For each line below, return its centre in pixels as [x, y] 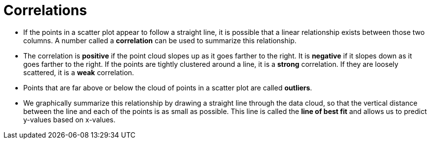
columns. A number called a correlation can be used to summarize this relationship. [160, 40]
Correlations [45, 10]
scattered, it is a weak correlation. [79, 72]
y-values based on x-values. [69, 119]
